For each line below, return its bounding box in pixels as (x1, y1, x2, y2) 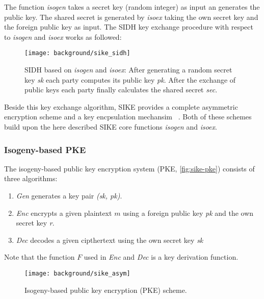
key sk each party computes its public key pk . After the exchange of (24, 74, 236, 85)
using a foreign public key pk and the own (123, 207, 254, 218)
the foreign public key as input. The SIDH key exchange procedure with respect (4, 21, 253, 32)
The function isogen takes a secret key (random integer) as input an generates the (4, 2, 260, 12)
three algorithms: (4, 173, 58, 184)
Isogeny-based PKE (4, 143, 86, 156)
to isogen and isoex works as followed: (4, 31, 122, 42)
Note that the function (4, 252, 75, 262)
